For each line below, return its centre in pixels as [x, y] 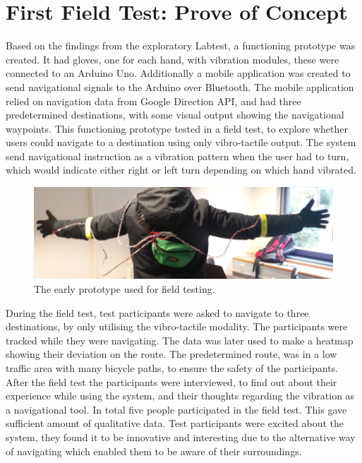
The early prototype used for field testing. [125, 288]
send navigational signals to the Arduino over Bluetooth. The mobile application [180, 86]
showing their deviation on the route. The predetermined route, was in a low [171, 354]
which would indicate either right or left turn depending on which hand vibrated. [181, 170]
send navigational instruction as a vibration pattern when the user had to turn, [177, 156]
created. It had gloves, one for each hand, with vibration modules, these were [173, 59]
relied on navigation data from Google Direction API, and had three [153, 101]
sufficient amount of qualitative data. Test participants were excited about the [175, 423]
